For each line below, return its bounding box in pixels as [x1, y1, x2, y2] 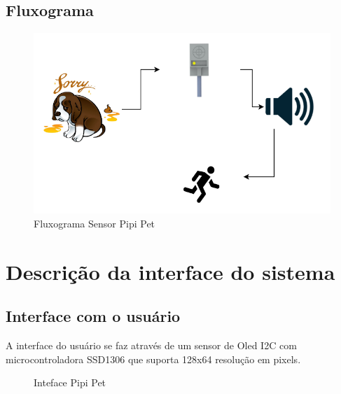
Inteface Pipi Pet [34, 375, 106, 390]
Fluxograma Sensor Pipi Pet [34, 216, 155, 230]
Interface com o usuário [6, 305, 181, 327]
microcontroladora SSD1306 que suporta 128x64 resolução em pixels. [6, 351, 301, 366]
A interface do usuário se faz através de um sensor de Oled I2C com [6, 338, 297, 353]
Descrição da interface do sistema [6, 257, 335, 286]
